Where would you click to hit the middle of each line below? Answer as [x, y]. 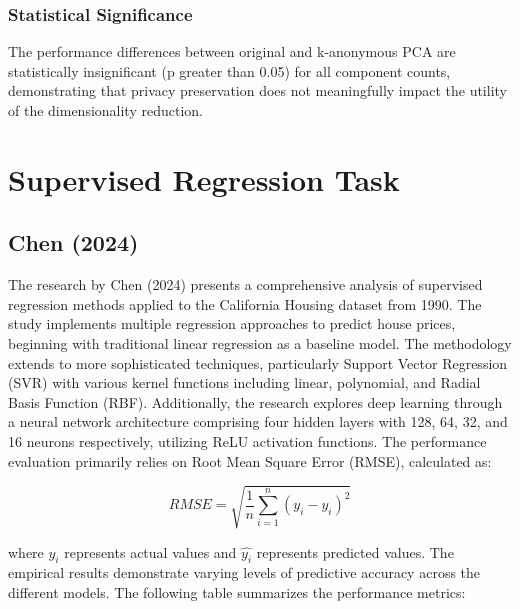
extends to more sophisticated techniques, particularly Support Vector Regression [258, 362]
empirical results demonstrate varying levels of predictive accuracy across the [244, 572]
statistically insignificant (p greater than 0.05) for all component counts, [229, 70]
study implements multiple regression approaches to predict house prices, [232, 323]
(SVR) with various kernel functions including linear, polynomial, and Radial [244, 382]
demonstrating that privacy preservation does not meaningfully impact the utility [257, 90]
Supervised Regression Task [204, 178]
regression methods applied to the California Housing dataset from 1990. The [245, 303]
